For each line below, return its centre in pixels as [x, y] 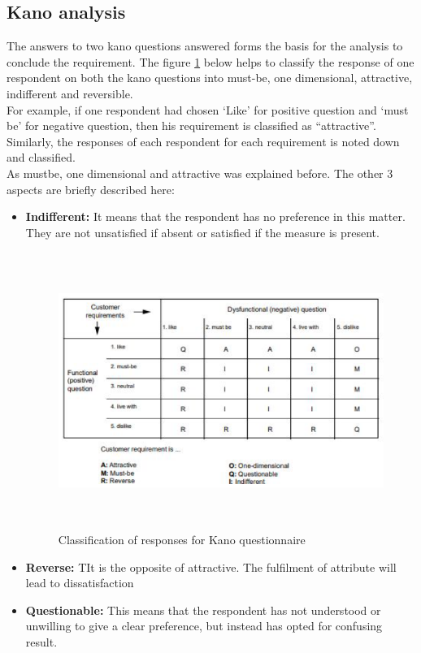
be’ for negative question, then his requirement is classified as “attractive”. [191, 125]
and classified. [41, 157]
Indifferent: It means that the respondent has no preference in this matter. [215, 216]
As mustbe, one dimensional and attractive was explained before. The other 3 [200, 173]
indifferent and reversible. [70, 93]
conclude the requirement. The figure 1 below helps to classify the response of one [210, 61]
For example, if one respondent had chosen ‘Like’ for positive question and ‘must [208, 109]
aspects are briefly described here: [91, 189]
